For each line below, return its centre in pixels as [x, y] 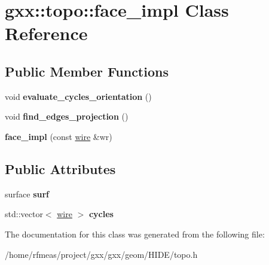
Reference [46, 33]
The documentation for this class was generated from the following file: [135, 234]
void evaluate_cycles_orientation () [78, 96]
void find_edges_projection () [67, 116]
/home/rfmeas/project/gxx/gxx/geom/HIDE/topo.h [101, 254]
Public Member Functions [87, 71]
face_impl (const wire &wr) [59, 136]
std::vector [24, 214]
